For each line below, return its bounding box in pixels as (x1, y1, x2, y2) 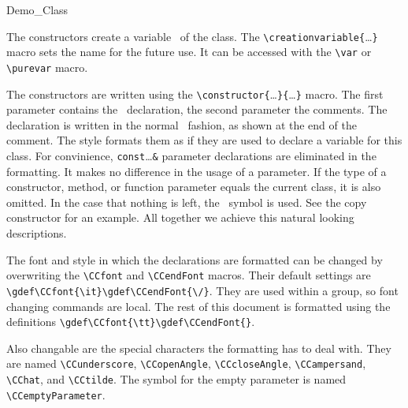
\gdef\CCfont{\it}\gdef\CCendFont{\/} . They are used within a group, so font (6, 282, 399, 298)
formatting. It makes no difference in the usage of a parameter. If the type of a (6, 163, 387, 179)
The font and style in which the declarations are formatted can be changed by (6, 251, 383, 268)
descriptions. (6, 225, 67, 241)
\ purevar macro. (6, 58, 88, 75)
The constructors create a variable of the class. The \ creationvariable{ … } (6, 28, 378, 44)
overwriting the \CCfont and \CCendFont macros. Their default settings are (6, 267, 371, 283)
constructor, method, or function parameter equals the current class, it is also (6, 178, 381, 195)
